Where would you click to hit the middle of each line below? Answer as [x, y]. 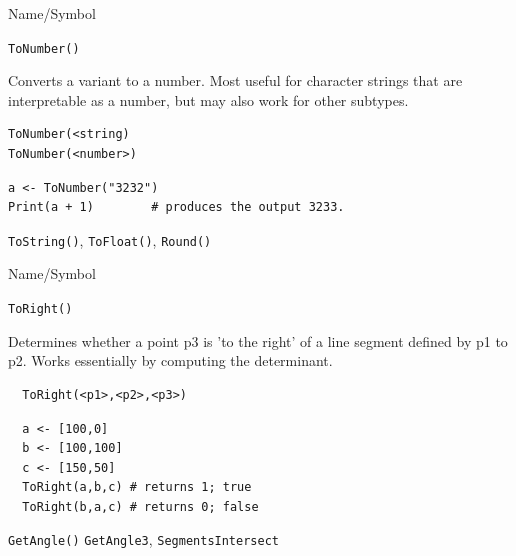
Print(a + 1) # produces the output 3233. [176, 207]
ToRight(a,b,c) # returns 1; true [137, 487]
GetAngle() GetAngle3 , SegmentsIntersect [143, 539]
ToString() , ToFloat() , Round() [110, 239]
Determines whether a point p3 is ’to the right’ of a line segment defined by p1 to [258, 340]
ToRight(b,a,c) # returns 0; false [140, 506]
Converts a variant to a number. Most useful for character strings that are [235, 80]
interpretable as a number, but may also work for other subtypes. [208, 99]
